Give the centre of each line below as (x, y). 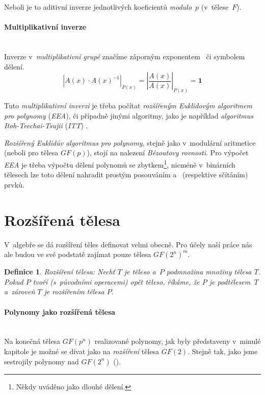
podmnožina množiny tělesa (209, 272)
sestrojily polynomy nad (42, 361)
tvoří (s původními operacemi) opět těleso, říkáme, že (116, 281)
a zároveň (20, 292)
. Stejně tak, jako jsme (223, 351)
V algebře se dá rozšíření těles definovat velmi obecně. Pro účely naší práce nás (128, 244)
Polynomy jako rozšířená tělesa (60, 311)
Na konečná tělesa (32, 341)
